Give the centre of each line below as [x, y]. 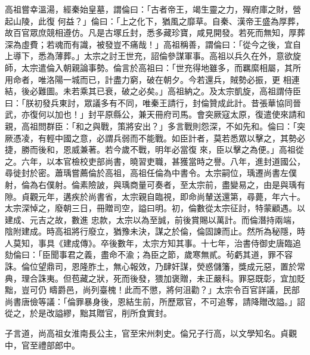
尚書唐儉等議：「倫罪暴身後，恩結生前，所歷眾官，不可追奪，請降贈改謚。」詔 [155, 301]
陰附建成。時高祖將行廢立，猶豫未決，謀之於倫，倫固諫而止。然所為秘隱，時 [155, 231]
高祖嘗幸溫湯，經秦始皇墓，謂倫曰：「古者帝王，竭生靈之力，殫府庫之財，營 [153, 9]
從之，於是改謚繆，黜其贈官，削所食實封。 [88, 313]
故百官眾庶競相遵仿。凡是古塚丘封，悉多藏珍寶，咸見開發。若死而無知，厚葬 [155, 33]
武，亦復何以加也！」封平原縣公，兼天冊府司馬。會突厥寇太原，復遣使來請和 [155, 114]
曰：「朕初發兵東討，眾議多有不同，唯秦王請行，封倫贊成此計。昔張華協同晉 [153, 102]
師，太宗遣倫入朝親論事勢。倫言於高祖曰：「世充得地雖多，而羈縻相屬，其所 [153, 67]
